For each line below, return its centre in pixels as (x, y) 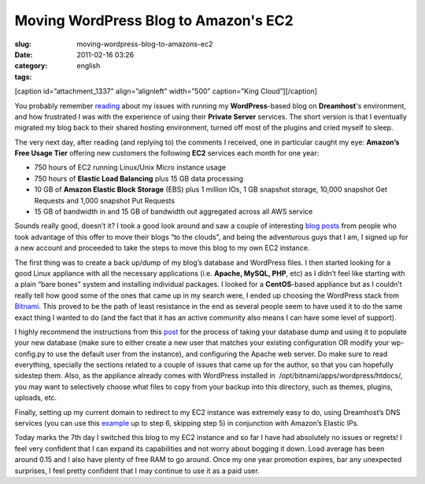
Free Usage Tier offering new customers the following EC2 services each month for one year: (167, 153)
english (89, 66)
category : (31, 66)
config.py (30, 354)
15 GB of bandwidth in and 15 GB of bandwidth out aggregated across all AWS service (174, 211)
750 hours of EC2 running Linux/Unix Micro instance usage (130, 167)
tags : (23, 77)
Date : (24, 54)
